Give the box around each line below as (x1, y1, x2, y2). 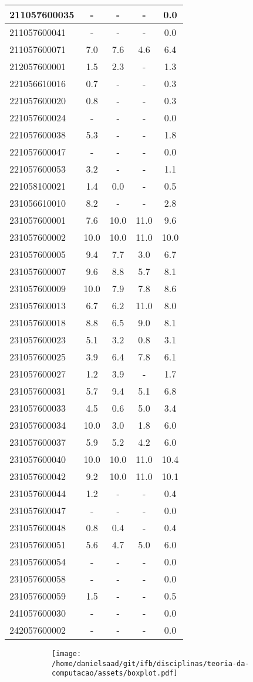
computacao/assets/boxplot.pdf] (52, 669, 178, 678)
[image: (52, 650, 82, 658)
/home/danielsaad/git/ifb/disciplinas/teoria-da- (52, 659, 249, 668)
